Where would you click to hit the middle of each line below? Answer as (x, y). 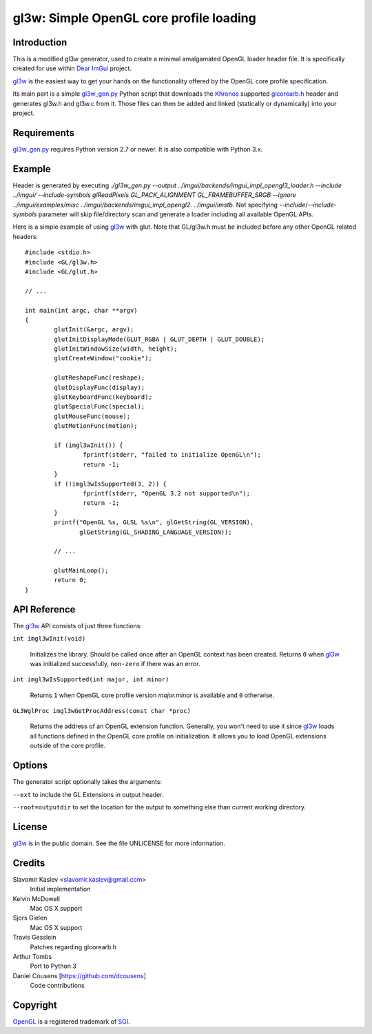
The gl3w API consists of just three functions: (77, 625)
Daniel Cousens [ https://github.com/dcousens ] (79, 975)
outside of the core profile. (68, 746)
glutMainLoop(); (81, 571)
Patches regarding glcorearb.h (73, 947)
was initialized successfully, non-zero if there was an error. (115, 663)
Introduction (40, 42)
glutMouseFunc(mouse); (92, 416)
